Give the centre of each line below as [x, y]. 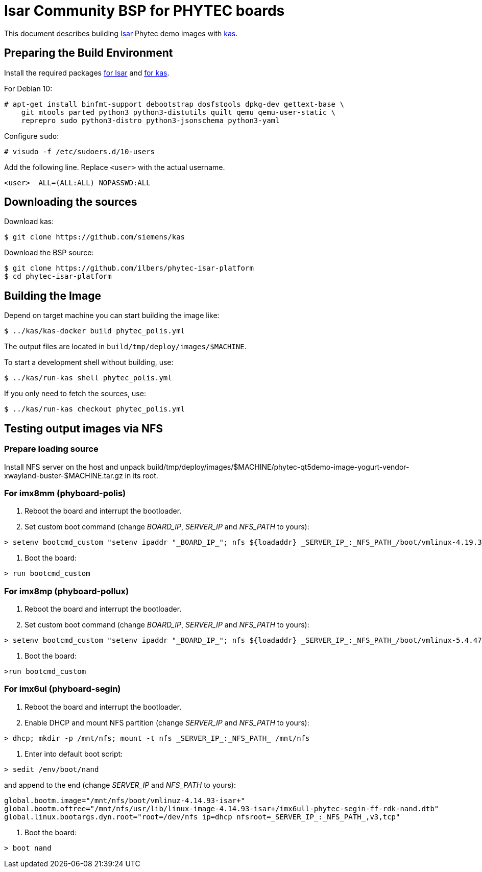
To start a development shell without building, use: [89, 362]
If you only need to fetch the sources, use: [75, 394]
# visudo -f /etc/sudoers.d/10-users [80, 151]
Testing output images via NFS [84, 428]
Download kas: [29, 222]
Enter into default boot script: [74, 754]
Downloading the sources [71, 202]
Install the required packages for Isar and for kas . [87, 72]
